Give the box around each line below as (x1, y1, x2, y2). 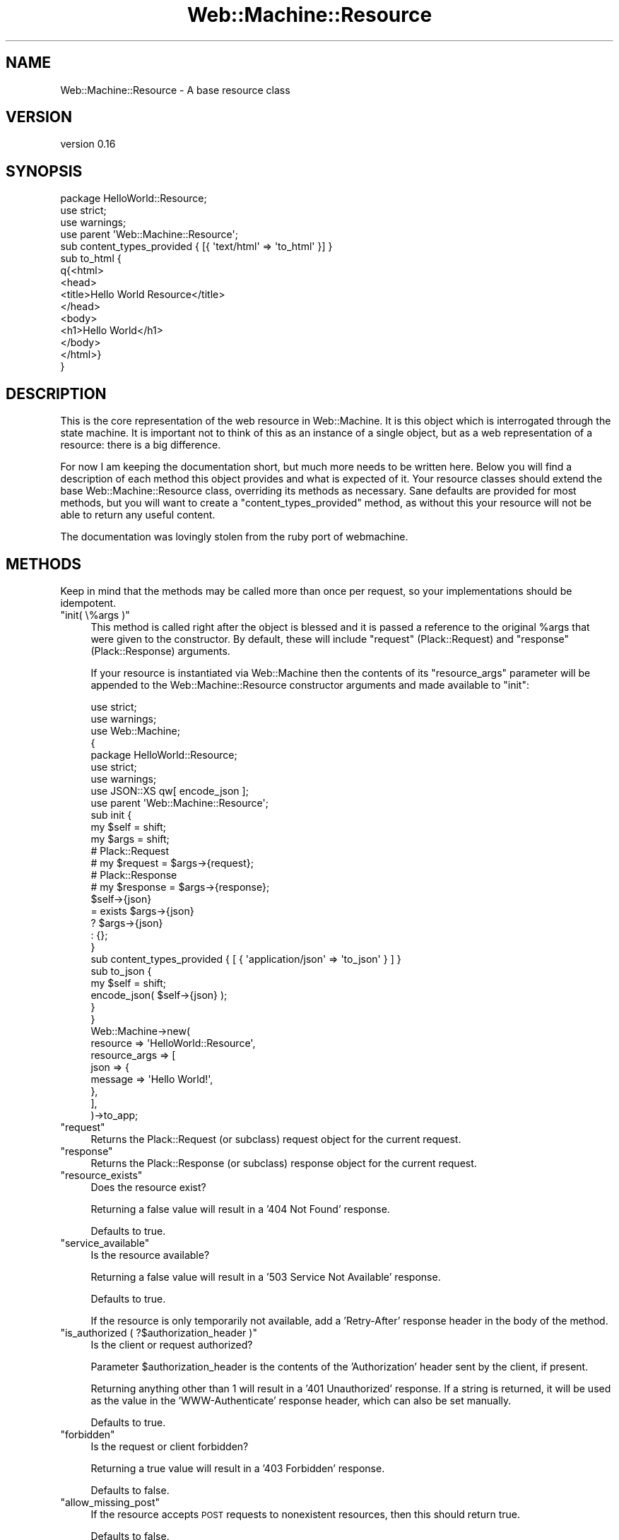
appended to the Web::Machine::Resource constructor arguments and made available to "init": (90, 678, 529, 691)
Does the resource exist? (90, 1180, 206, 1193)
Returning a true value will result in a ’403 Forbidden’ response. (90, 1462, 385, 1474)
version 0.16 (60, 138, 116, 150)
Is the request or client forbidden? (90, 1440, 249, 1452)
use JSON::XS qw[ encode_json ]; (90, 784, 249, 797)
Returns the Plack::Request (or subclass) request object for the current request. (90, 1132, 461, 1145)
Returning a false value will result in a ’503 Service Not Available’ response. (90, 1270, 441, 1283)
